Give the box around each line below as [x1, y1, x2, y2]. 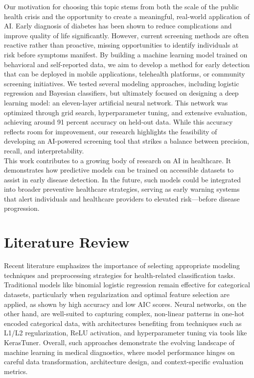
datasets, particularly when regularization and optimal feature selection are [4, 289, 230, 299]
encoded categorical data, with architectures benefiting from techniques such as [4, 318, 242, 328]
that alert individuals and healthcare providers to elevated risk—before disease [4, 193, 240, 203]
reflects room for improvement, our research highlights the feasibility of [4, 126, 217, 136]
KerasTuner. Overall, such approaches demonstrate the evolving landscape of [4, 337, 235, 347]
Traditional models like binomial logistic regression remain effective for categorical [4, 279, 250, 290]
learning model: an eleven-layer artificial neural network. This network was [4, 97, 228, 107]
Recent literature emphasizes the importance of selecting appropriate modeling [4, 260, 240, 271]
